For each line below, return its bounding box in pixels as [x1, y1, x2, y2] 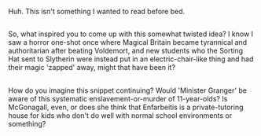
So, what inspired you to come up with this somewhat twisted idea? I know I [8, 29, 254, 39]
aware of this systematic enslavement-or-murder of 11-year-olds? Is [8, 94, 228, 103]
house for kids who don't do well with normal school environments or [8, 110, 233, 120]
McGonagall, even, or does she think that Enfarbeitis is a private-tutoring [8, 102, 244, 112]
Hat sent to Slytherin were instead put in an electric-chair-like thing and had [8, 54, 254, 64]
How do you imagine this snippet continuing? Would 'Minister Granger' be [8, 86, 248, 95]
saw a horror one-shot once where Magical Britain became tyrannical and [8, 38, 248, 47]
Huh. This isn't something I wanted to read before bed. [8, 7, 186, 16]
